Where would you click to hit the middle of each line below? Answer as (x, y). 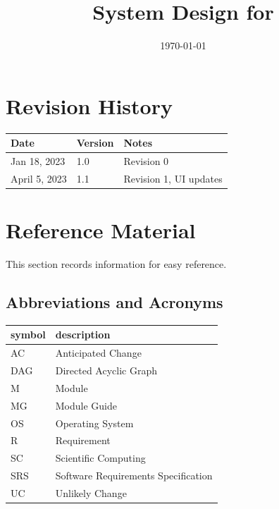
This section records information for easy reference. (116, 264)
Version (95, 143)
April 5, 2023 (39, 178)
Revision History (89, 105)
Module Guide (86, 405)
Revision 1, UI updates (173, 178)
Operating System (94, 423)
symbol (28, 335)
